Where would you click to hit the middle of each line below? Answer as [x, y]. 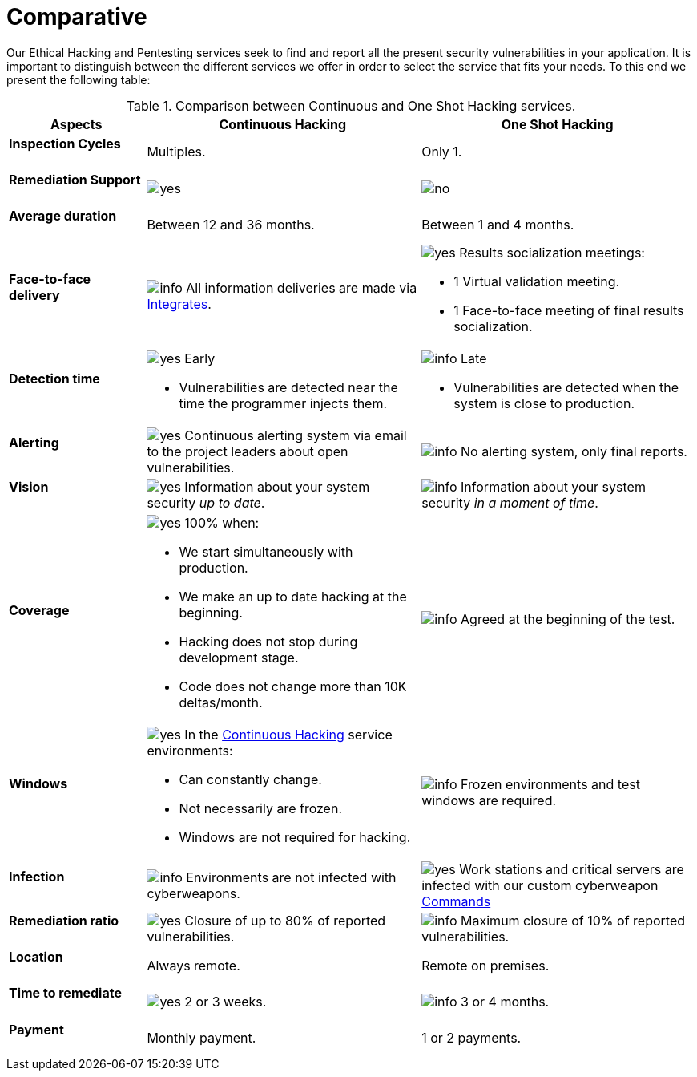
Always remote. [193, 965]
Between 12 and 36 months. [231, 224]
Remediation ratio [64, 920]
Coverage [39, 611]
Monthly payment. [201, 1038]
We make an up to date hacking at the [293, 596]
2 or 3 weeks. [226, 1001]
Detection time [54, 378]
